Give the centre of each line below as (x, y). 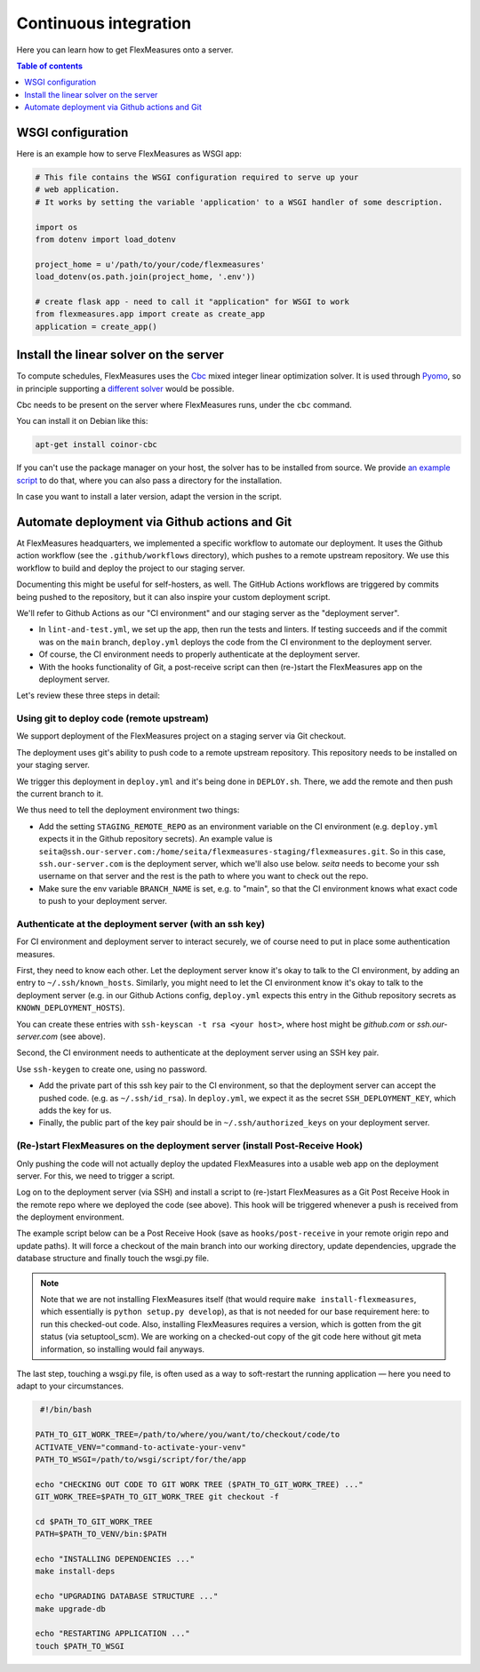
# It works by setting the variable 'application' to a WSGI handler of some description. (239, 202)
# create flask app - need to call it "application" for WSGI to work (192, 301)
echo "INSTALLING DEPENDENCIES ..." (115, 1559)
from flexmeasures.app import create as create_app (150, 314)
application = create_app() (96, 326)
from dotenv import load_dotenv (106, 239)
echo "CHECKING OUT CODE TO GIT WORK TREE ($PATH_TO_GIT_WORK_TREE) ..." (199, 1484)
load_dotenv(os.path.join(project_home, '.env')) (145, 277)
